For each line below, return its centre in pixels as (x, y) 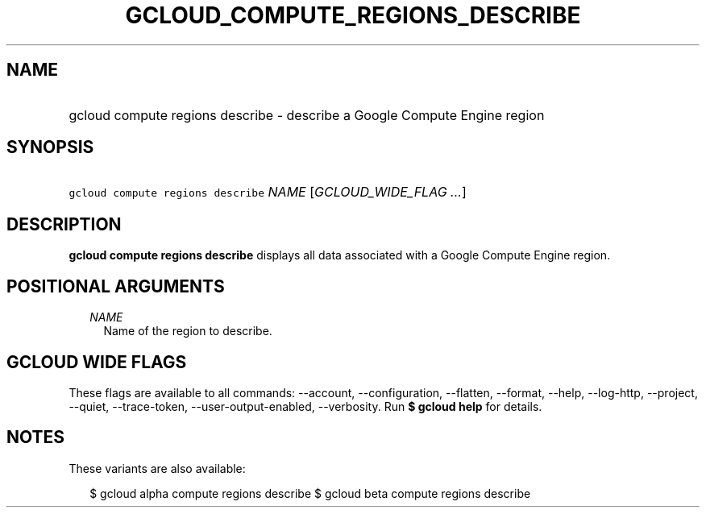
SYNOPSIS (50, 147)
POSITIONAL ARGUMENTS (116, 286)
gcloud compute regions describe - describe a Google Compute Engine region (307, 115)
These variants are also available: (157, 468)
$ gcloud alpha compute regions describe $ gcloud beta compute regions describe (310, 493)
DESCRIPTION (64, 224)
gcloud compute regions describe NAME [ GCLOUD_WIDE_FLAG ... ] (268, 192)
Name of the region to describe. (188, 331)
